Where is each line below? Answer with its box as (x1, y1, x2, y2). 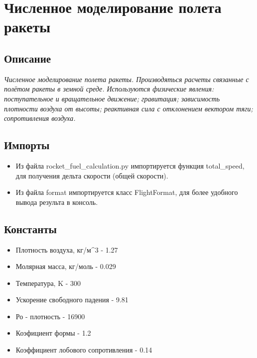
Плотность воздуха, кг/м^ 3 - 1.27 (15, 244, 118, 255)
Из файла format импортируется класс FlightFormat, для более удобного (15, 187, 238, 197)
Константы (4, 221, 57, 236)
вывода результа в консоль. (15, 196, 98, 207)
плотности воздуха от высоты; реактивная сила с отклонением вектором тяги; (4, 103, 253, 113)
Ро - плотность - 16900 (15, 311, 85, 321)
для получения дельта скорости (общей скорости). (15, 170, 168, 180)
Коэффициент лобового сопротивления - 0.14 (15, 345, 152, 355)
